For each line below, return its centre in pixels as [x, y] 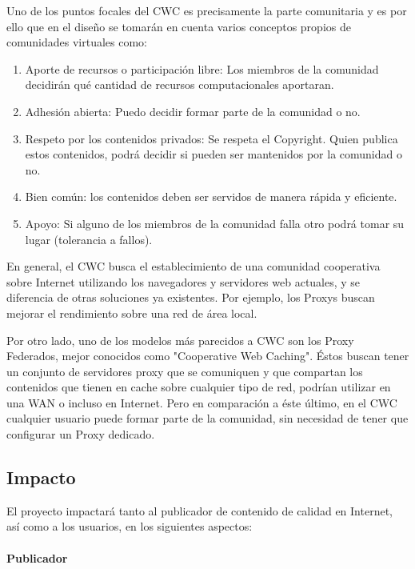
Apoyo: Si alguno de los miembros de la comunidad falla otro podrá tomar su [215, 223]
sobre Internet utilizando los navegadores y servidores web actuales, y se [184, 281]
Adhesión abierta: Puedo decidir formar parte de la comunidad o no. [193, 111]
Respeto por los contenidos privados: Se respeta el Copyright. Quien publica [211, 138]
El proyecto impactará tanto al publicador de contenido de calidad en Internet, [200, 510]
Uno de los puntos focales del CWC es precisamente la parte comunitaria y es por [207, 10]
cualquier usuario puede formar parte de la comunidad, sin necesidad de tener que [207, 418]
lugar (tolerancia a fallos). [89, 239]
